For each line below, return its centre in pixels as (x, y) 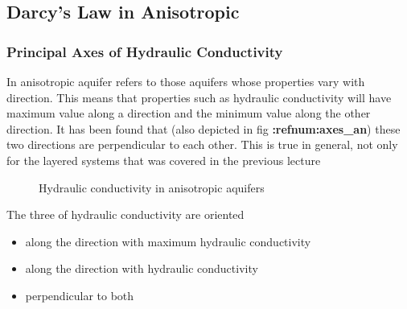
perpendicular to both (80, 295)
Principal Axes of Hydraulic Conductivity (145, 51)
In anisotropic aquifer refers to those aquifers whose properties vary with (186, 81)
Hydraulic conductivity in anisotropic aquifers (152, 187)
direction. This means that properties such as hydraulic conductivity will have (199, 97)
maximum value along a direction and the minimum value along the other (189, 113)
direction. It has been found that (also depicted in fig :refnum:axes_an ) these (203, 128)
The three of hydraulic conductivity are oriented (125, 214)
